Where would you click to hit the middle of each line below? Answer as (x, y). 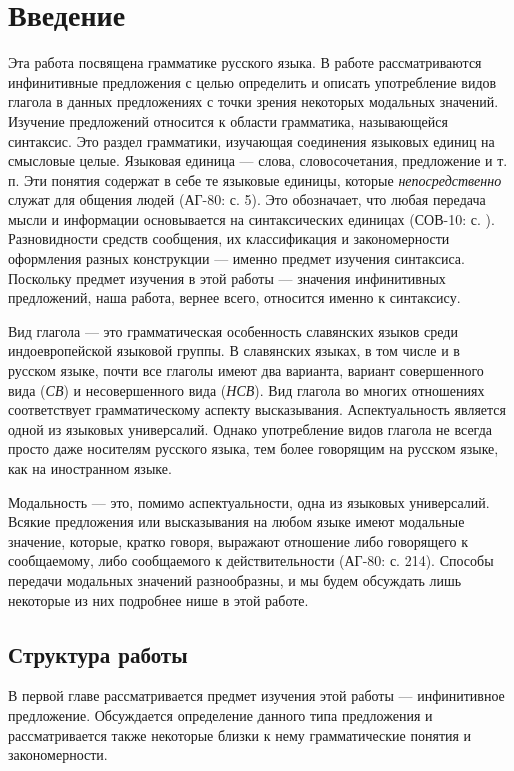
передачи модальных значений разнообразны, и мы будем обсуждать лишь (235, 579)
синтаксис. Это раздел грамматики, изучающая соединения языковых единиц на (251, 140)
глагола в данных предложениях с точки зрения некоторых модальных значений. (253, 101)
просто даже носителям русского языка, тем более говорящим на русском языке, (253, 448)
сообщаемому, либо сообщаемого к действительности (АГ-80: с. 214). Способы (251, 560)
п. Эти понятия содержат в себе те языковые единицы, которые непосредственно (255, 179)
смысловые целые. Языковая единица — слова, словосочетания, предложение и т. (258, 160)
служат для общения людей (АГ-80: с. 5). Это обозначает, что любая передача (247, 199)
